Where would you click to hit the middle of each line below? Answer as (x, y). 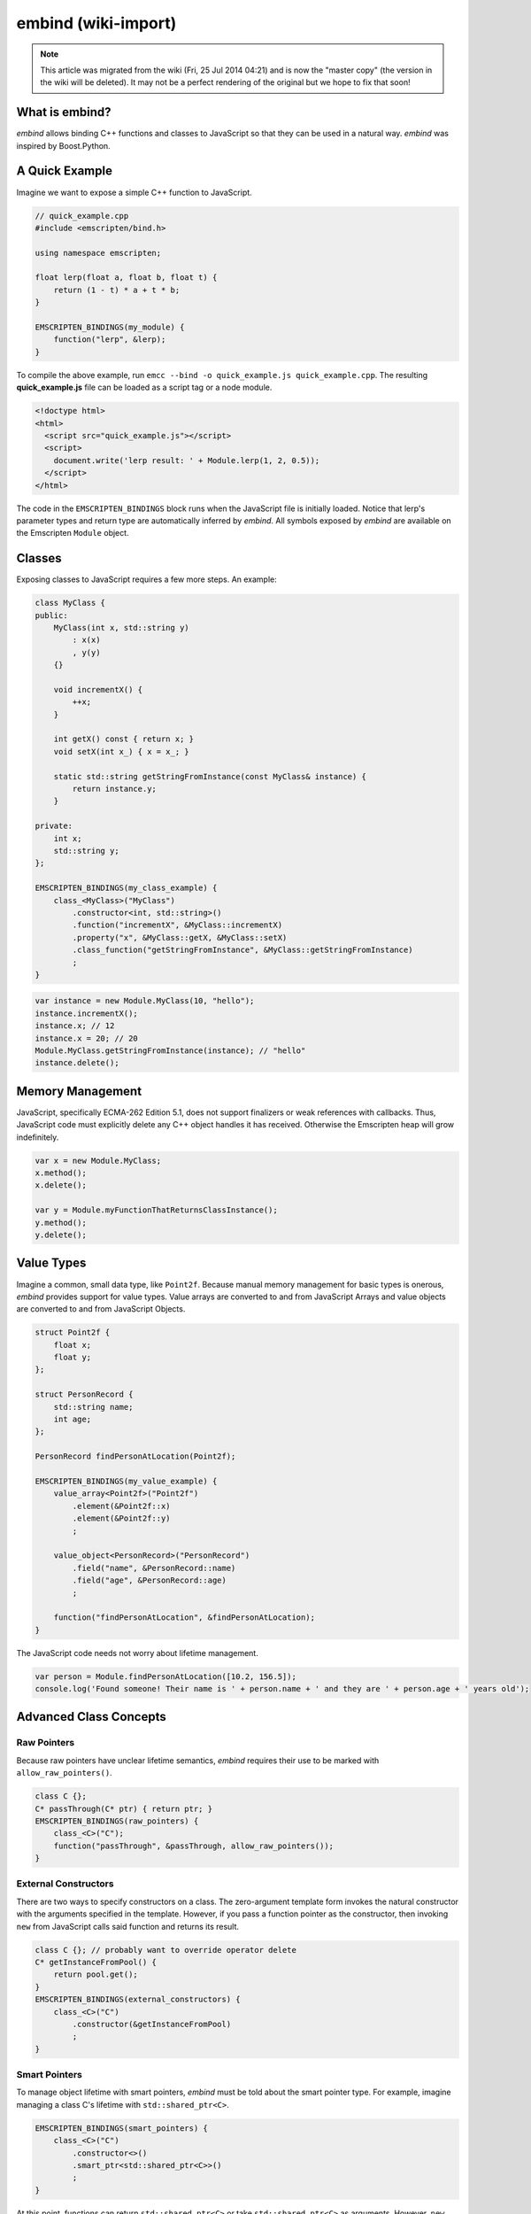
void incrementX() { (98, 689)
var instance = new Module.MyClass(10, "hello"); (145, 1001)
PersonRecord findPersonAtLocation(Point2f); (135, 1456)
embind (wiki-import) (96, 23)
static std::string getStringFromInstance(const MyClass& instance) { (210, 776)
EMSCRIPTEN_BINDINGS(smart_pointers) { (121, 2128)
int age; (73, 1420)
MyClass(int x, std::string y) (121, 627)
